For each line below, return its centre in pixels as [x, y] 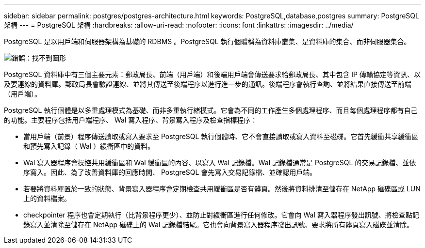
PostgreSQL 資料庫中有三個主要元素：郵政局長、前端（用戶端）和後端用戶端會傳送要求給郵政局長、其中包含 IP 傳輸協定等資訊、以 [212, 74]
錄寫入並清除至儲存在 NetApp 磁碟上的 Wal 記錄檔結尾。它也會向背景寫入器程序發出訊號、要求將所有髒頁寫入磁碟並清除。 [219, 225]
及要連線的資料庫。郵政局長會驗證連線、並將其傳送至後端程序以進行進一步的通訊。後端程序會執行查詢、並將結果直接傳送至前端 [208, 84]
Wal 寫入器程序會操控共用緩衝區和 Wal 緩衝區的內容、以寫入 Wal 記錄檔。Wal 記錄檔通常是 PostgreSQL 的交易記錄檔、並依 [220, 163]
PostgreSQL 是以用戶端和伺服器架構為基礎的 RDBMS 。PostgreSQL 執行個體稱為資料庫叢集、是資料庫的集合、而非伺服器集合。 [207, 41]
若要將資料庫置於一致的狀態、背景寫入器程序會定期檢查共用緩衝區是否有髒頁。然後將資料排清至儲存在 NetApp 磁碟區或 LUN [222, 189]
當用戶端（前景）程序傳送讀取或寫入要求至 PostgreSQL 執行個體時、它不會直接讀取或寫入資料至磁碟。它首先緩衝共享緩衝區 [221, 136]
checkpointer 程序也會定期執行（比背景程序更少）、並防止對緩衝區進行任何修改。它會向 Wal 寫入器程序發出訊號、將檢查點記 [221, 215]
